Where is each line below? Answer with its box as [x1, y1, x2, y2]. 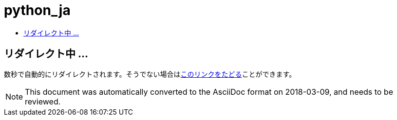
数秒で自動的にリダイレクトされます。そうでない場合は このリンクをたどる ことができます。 [4, 69, 296, 78]
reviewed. [25, 96, 61, 106]
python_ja [4, 2, 71, 18]
